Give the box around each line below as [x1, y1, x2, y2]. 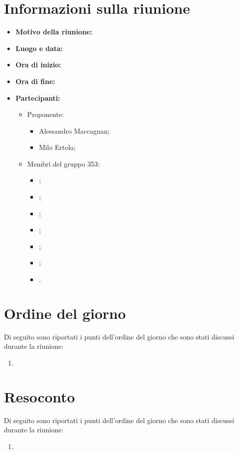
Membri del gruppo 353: [27, 158, 100, 169]
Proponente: [27, 109, 64, 119]
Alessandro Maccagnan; [39, 125, 110, 136]
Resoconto [4, 386, 75, 406]
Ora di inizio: [15, 59, 61, 70]
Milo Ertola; [39, 142, 76, 152]
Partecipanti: [15, 92, 60, 103]
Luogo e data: [15, 43, 63, 53]
